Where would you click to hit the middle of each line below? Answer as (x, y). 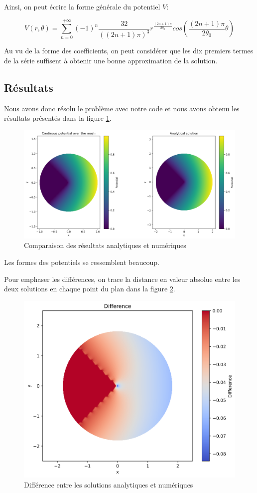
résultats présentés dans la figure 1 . (58, 118)
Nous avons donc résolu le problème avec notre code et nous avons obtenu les (122, 108)
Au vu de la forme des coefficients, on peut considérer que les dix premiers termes (129, 51)
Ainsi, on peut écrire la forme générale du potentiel (82, 6)
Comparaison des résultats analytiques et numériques (105, 245)
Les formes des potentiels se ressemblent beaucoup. (82, 262)
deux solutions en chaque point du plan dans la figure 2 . (90, 289)
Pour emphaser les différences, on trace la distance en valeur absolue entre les (122, 279)
